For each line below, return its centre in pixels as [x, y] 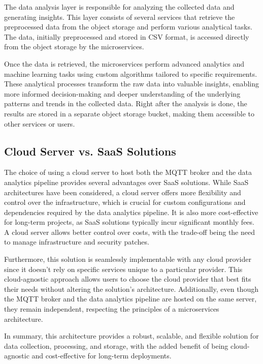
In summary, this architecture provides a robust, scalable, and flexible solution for [131, 336]
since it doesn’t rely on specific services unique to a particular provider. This [123, 269]
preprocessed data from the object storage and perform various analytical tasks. [128, 27]
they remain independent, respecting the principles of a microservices [112, 309]
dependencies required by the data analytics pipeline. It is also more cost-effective [131, 212]
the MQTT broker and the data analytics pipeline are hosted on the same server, [130, 299]
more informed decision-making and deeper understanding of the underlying [122, 93]
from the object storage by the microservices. [74, 47]
